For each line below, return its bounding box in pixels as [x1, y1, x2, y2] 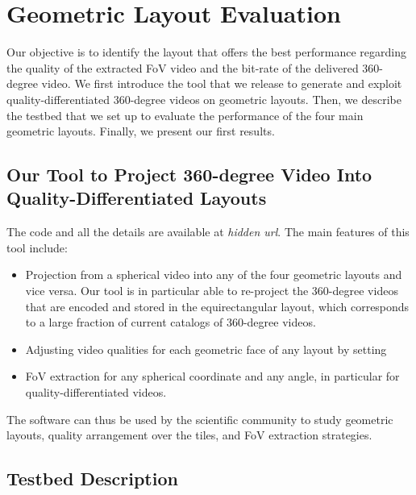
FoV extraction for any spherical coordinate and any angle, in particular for [25, 368, 400, 385]
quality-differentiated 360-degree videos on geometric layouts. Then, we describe [6, 90, 401, 107]
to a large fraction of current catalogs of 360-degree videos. [25, 314, 316, 331]
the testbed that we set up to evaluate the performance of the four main [6, 106, 364, 123]
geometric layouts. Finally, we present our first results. [6, 123, 275, 139]
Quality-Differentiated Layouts [6, 185, 267, 210]
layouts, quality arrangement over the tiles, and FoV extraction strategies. [6, 426, 372, 443]
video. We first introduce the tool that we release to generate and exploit [41, 75, 402, 92]
